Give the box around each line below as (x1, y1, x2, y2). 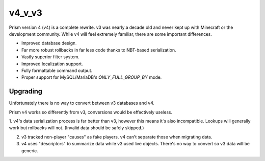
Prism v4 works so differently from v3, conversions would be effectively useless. (9, 109, 173, 115)
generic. (21, 147, 39, 154)
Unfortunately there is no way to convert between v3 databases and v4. (9, 100, 155, 106)
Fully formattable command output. (21, 68, 93, 73)
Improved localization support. (21, 61, 83, 67)
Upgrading (9, 87, 43, 95)
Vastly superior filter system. (21, 54, 79, 60)
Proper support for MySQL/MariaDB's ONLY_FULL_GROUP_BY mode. (21, 74, 162, 80)
